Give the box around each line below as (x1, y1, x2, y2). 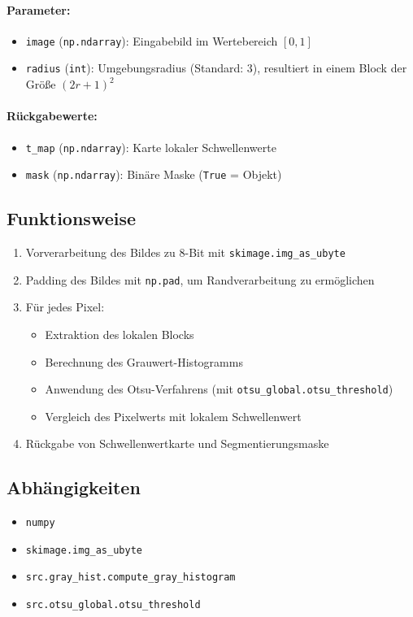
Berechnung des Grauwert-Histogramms (45, 353, 243, 370)
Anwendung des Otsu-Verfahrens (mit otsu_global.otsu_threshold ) (45, 380, 393, 398)
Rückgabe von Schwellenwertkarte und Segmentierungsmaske (25, 435, 329, 452)
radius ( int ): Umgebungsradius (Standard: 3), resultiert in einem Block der (25, 59, 407, 76)
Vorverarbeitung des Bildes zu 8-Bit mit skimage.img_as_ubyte (25, 244, 346, 261)
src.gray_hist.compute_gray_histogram (25, 571, 236, 584)
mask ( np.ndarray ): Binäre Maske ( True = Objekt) (25, 166, 282, 183)
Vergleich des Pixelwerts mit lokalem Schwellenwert (45, 407, 302, 424)
